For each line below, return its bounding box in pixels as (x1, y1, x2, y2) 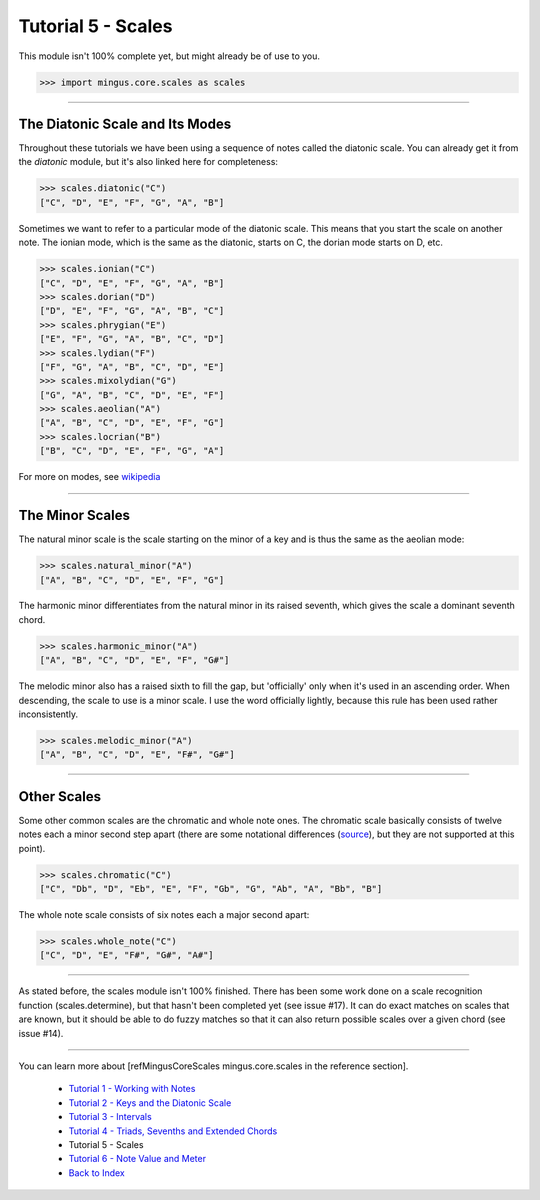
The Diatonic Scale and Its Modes (18, 115, 232, 132)
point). (18, 842, 46, 854)
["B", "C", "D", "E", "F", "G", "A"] (39, 445, 225, 457)
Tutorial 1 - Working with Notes (68, 1083, 196, 1095)
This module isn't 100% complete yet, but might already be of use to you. (18, 50, 320, 62)
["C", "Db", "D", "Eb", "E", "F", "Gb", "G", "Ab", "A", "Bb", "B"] (39, 883, 383, 895)
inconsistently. (18, 708, 79, 720)
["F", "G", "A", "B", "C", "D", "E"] (39, 361, 225, 372)
